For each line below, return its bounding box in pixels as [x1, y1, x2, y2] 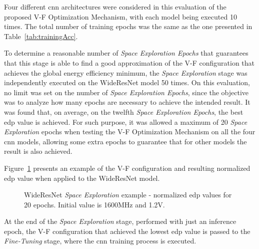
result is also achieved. [4, 146, 72, 156]
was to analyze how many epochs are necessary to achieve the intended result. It [4, 97, 250, 107]
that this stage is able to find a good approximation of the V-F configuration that [4, 57, 255, 68]
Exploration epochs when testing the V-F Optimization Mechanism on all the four [4, 126, 255, 137]
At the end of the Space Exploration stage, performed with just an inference [4, 216, 236, 226]
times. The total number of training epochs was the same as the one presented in [4, 21, 252, 32]
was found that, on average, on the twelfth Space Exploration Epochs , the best [4, 106, 243, 117]
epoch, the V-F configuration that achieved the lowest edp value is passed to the [4, 225, 250, 236]
